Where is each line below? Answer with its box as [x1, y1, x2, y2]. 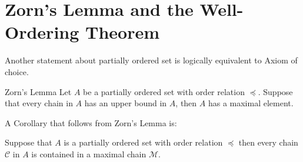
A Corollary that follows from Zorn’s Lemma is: [5, 116, 177, 129]
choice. [5, 65, 29, 77]
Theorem [85, 20, 160, 44]
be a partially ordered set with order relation [83, 85, 245, 97]
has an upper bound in [84, 97, 167, 109]
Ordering [5, 20, 79, 44]
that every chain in [5, 97, 73, 109]
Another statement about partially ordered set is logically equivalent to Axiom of [5, 54, 298, 66]
